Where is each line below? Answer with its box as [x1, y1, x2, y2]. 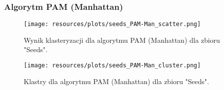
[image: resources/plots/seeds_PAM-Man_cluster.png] [24, 62, 201, 69]
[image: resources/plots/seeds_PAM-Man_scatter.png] [24, 21, 201, 28]
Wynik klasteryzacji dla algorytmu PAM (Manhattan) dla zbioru [24, 34, 220, 45]
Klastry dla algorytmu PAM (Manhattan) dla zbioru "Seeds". [24, 76, 209, 86]
